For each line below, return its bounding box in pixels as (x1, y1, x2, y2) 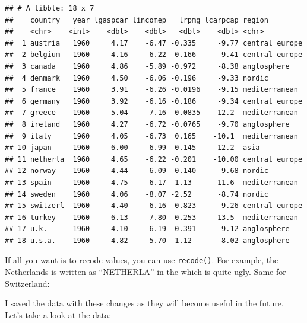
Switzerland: (5, 277, 50, 289)
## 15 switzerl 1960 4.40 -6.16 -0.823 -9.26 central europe (5, 202, 303, 210)
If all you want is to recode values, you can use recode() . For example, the (5, 254, 278, 266)
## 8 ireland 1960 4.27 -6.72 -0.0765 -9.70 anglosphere (5, 120, 290, 129)
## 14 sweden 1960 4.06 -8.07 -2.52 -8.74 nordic (5, 190, 268, 199)
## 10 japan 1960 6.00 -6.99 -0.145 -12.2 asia (5, 143, 260, 152)
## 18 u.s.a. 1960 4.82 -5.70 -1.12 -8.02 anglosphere (5, 236, 290, 245)
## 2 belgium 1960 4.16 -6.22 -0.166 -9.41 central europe (5, 50, 303, 59)
